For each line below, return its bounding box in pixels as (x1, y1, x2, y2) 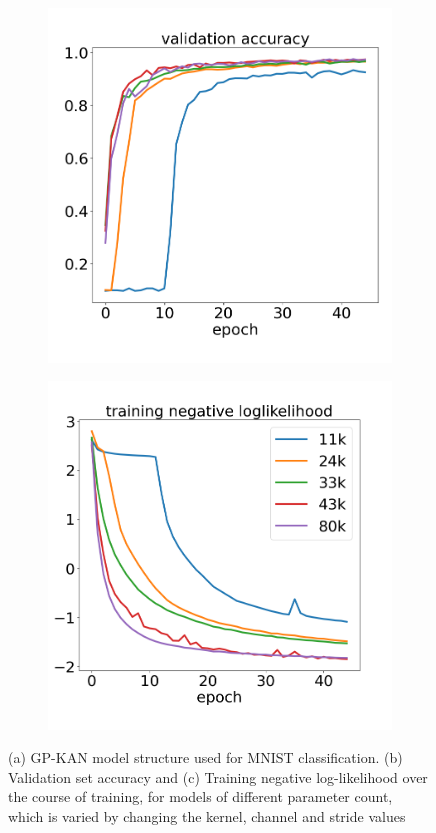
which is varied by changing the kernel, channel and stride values (8, 806, 406, 827)
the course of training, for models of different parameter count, (8, 786, 393, 807)
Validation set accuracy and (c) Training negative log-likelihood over (8, 766, 428, 787)
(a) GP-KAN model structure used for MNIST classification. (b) (8, 747, 403, 768)
